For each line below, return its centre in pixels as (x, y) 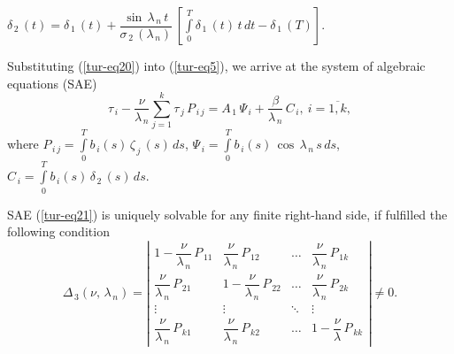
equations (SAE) (52, 83)
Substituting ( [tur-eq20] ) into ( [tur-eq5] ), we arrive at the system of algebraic (216, 65)
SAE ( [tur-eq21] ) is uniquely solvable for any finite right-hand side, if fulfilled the (227, 214)
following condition (58, 231)
